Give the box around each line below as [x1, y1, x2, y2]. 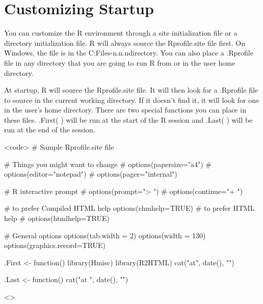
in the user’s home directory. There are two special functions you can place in [4, 104, 246, 115]
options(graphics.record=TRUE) [4, 240, 106, 251]
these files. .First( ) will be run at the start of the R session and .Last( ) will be [4, 114, 253, 125]
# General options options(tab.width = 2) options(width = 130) [4, 230, 206, 240]
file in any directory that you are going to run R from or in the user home [4, 57, 235, 68]
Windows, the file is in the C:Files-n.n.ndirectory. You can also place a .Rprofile [4, 47, 253, 58]
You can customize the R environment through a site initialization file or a [4, 27, 238, 38]
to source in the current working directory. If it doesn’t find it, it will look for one [4, 94, 259, 105]
